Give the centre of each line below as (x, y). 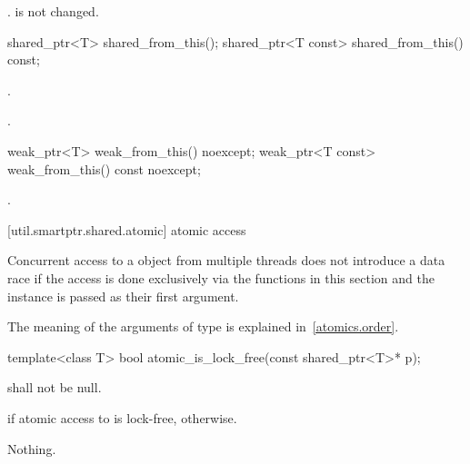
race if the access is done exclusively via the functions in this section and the (221, 277)
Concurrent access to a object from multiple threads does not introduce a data (226, 260)
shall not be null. (55, 387)
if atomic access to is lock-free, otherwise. (122, 417)
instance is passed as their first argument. (123, 296)
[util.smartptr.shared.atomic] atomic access (127, 229)
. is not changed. (53, 11)
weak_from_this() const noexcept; (104, 168)
